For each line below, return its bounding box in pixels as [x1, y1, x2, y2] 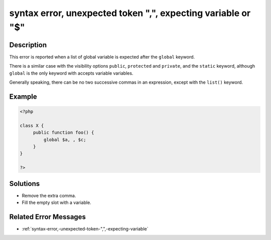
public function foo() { [33, 130, 94, 135]
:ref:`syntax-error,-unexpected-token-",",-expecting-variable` [22, 225, 149, 231]
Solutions [9, 179, 40, 188]
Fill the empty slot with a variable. [22, 199, 91, 205]
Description [9, 41, 47, 49]
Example [9, 92, 37, 101]
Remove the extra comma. [22, 192, 76, 198]
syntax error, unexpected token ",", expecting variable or [9, 8, 251, 19]
